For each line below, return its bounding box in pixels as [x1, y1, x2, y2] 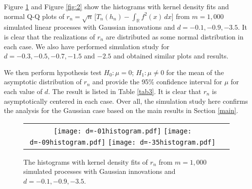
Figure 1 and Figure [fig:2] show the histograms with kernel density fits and [4, 1, 229, 11]
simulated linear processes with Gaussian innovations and [4, 22, 175, 32]
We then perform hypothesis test [4, 67, 102, 77]
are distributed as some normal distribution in [106, 31, 244, 41]
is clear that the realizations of [4, 31, 95, 41]
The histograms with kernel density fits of [23, 156, 148, 167]
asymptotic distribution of [4, 76, 82, 87]
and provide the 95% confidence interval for [92, 76, 222, 87]
